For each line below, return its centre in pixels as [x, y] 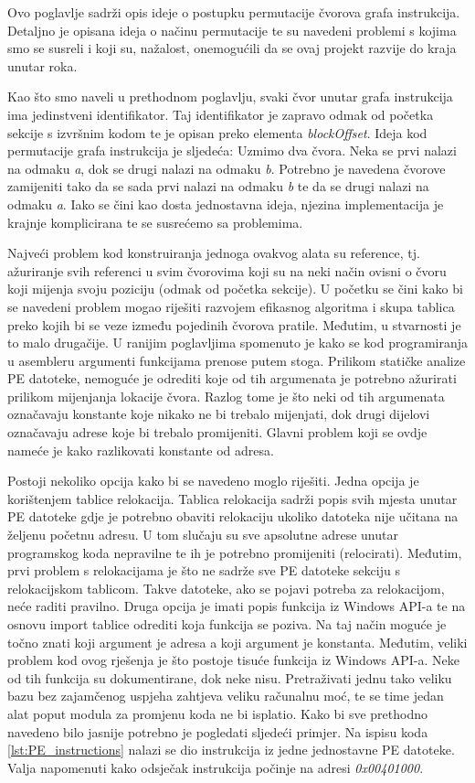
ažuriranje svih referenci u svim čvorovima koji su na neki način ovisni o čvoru [227, 270]
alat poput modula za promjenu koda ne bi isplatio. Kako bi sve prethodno [217, 713]
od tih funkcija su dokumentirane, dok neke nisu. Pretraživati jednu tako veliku [230, 677]
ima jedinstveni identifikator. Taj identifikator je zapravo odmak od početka [221, 114]
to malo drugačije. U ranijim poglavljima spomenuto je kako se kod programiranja [237, 343]
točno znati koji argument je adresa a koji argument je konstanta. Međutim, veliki [237, 642]
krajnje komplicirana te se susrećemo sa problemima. [155, 222]
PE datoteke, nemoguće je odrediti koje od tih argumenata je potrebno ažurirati [232, 378]
